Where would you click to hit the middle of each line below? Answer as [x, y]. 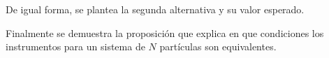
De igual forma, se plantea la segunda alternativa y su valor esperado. [155, 9]
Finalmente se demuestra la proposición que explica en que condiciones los [165, 32]
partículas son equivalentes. [218, 46]
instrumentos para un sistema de [75, 46]
